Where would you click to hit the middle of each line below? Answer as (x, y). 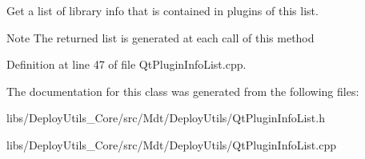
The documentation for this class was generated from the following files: (183, 91)
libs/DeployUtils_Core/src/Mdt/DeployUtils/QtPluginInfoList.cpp (171, 144)
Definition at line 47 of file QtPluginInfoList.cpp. (126, 64)
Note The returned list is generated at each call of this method (160, 37)
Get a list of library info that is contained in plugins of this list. (162, 10)
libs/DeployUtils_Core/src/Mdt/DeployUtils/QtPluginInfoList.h (166, 118)
